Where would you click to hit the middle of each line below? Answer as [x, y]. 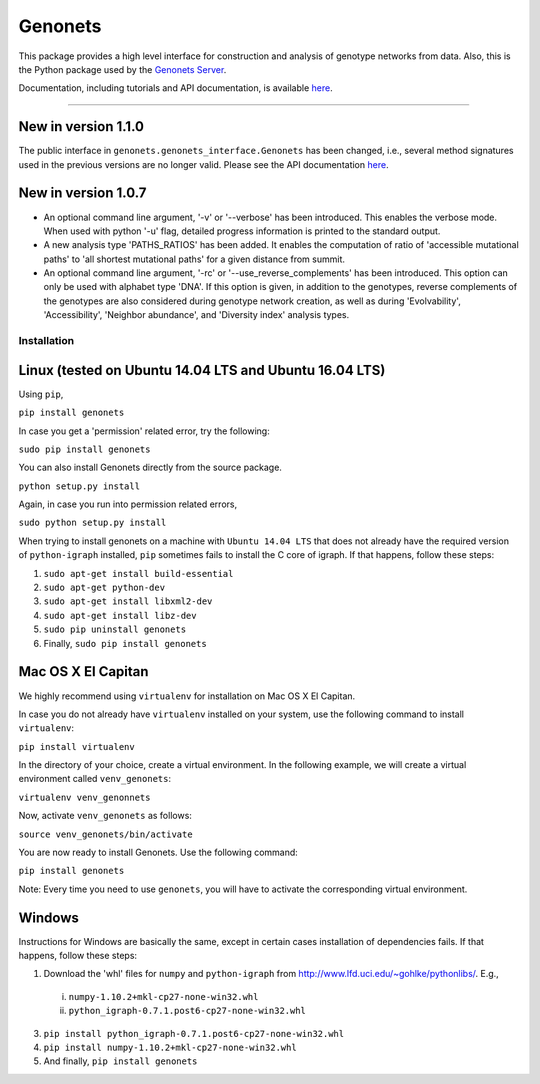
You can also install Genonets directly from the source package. [150, 467]
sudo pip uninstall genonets [115, 629]
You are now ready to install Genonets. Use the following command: [158, 852]
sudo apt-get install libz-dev [120, 615]
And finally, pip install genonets [120, 1061]
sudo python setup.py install [92, 523]
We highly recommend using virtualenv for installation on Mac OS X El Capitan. [187, 696]
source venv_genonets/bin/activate [106, 834]
